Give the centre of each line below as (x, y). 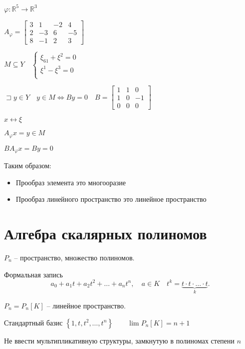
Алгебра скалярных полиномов (105, 233)
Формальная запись (34, 274)
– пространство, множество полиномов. (74, 257)
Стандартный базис (34, 322)
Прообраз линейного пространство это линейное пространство (111, 199)
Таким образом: (28, 165)
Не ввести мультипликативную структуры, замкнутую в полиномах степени (119, 340)
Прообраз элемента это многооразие (71, 182)
